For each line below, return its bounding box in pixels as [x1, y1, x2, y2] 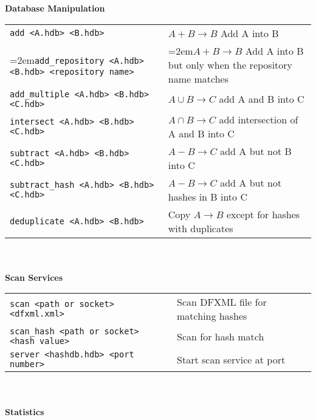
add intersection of [219, 112, 298, 126]
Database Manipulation [5, 2, 105, 14]
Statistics [5, 405, 44, 418]
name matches [168, 71, 228, 86]
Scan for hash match [177, 329, 264, 343]
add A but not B [220, 143, 292, 158]
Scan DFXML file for [177, 295, 267, 309]
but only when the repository [168, 57, 293, 72]
